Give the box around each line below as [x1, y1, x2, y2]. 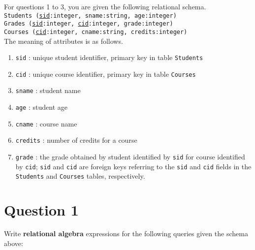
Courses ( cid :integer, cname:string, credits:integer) [4, 28, 188, 35]
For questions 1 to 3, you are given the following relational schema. [4, 1, 206, 11]
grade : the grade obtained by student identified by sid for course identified [15, 152, 245, 162]
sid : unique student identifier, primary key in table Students [15, 52, 203, 62]
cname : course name [15, 118, 77, 128]
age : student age [15, 102, 67, 112]
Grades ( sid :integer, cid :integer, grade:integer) [4, 20, 173, 28]
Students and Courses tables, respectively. [15, 171, 145, 181]
